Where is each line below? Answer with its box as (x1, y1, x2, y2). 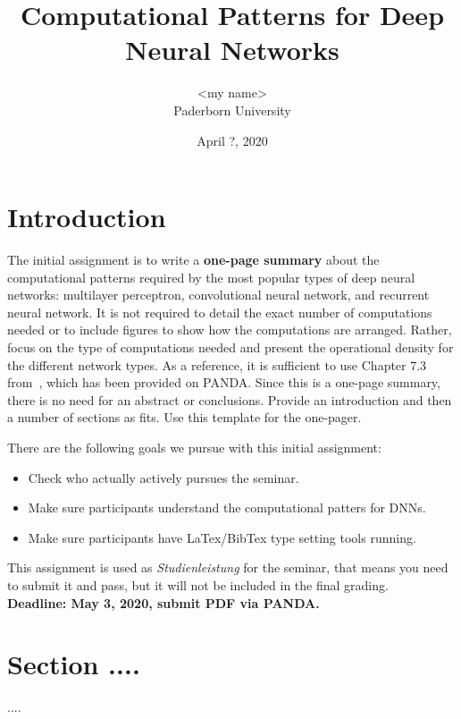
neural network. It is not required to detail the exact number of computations (7, 302, 432, 321)
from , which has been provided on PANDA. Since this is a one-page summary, (7, 373, 440, 392)
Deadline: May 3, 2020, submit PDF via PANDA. (7, 593, 320, 612)
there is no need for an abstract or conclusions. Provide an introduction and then (7, 390, 452, 409)
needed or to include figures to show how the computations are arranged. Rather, (7, 320, 452, 339)
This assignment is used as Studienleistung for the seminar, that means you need (7, 558, 448, 577)
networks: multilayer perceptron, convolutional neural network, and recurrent (7, 285, 430, 304)
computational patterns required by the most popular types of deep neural (7, 267, 415, 286)
